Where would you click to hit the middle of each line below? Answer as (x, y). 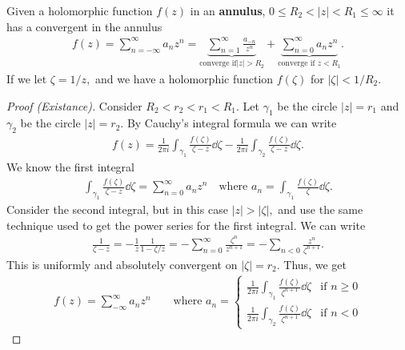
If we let (27, 79)
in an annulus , (228, 10)
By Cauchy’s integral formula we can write (232, 123)
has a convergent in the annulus (84, 26)
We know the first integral (70, 167)
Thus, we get (315, 264)
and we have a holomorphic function (184, 79)
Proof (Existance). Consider (74, 105)
